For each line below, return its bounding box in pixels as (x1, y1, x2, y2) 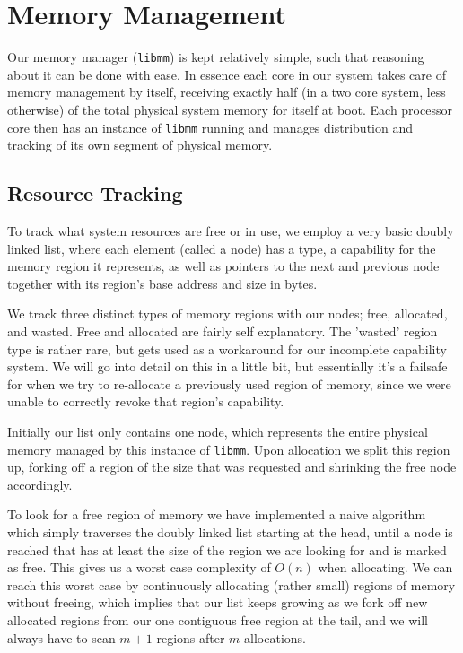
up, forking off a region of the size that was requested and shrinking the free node (7, 457, 457, 476)
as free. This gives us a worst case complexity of (7, 558, 271, 577)
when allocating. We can (318, 558, 453, 577)
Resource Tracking (7, 179, 183, 207)
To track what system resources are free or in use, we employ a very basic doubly (7, 222, 454, 240)
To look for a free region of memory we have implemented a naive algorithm (7, 505, 426, 524)
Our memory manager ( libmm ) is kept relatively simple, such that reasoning (7, 48, 424, 66)
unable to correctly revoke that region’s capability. (7, 392, 284, 411)
